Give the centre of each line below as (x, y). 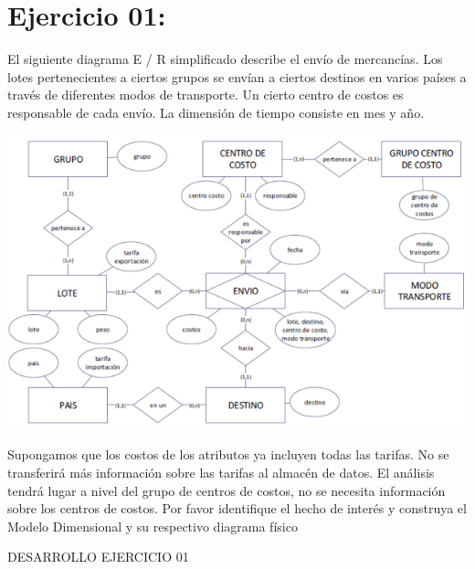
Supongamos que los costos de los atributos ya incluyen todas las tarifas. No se (228, 454)
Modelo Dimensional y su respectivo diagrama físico (153, 526)
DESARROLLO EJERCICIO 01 (98, 557)
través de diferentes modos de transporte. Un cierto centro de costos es (206, 95)
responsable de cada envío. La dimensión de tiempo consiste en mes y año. (216, 112)
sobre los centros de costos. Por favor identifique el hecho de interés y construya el (237, 508)
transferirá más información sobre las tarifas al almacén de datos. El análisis (221, 472)
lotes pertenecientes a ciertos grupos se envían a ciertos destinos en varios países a (237, 76)
